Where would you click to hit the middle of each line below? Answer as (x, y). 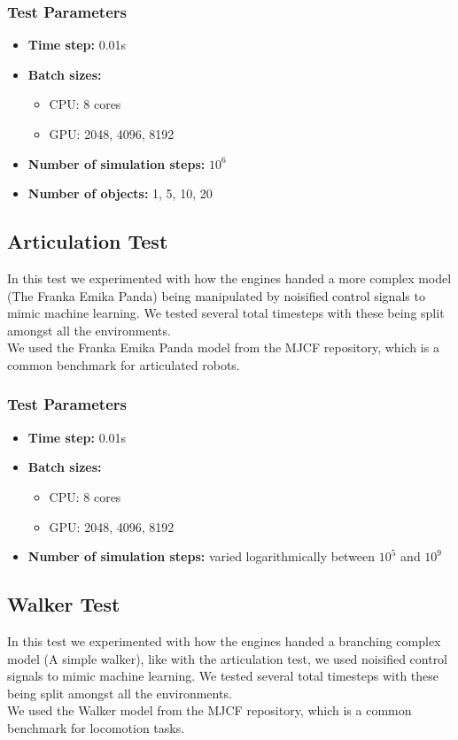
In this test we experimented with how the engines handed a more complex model (229, 277)
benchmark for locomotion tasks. (96, 727)
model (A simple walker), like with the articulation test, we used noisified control (228, 658)
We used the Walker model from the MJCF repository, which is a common (210, 710)
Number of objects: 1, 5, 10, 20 (120, 193)
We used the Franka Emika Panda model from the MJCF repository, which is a (223, 347)
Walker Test (64, 604)
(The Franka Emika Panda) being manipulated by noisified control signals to (216, 295)
